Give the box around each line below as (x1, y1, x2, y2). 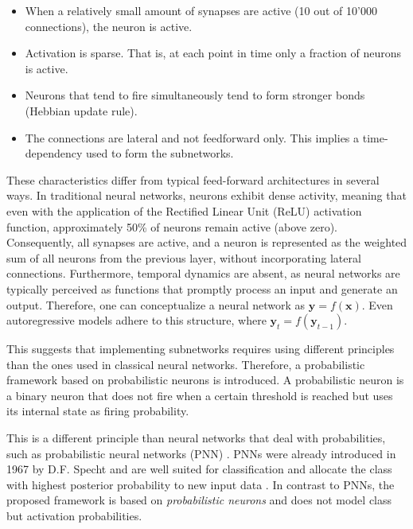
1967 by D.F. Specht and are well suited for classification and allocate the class (6, 461, 392, 477)
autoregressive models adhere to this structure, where (6, 312, 267, 329)
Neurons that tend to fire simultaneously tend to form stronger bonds (25, 87, 365, 103)
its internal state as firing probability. (6, 403, 189, 419)
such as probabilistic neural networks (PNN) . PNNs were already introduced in (6, 445, 396, 461)
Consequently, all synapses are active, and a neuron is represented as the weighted (6, 234, 407, 251)
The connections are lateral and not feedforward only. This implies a (25, 129, 360, 146)
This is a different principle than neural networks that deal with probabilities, (6, 430, 386, 446)
